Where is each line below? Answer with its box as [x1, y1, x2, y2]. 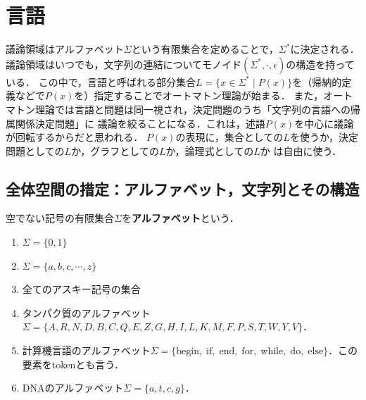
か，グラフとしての [71, 143, 159, 158]
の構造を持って [286, 56, 355, 71]
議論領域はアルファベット [6, 42, 124, 56]
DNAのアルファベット [22, 380, 124, 395]
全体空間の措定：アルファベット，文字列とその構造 [6, 177, 360, 199]
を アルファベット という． [121, 211, 239, 225]
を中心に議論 [294, 115, 354, 130]
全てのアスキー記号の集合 [22, 282, 141, 296]
